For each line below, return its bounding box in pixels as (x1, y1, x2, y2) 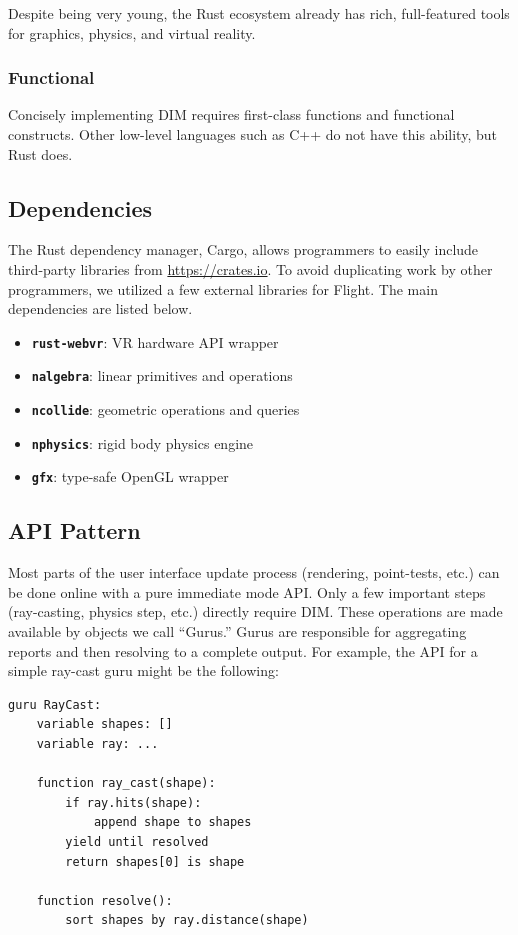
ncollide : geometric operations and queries (31, 399, 300, 420)
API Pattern (8, 515, 141, 546)
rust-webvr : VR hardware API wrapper (31, 331, 279, 352)
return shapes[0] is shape (65, 854, 245, 869)
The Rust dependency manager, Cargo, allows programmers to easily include (8, 239, 479, 260)
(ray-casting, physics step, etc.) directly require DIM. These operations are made (8, 601, 503, 622)
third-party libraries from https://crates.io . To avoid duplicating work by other (8, 258, 493, 279)
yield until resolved (65, 834, 209, 849)
